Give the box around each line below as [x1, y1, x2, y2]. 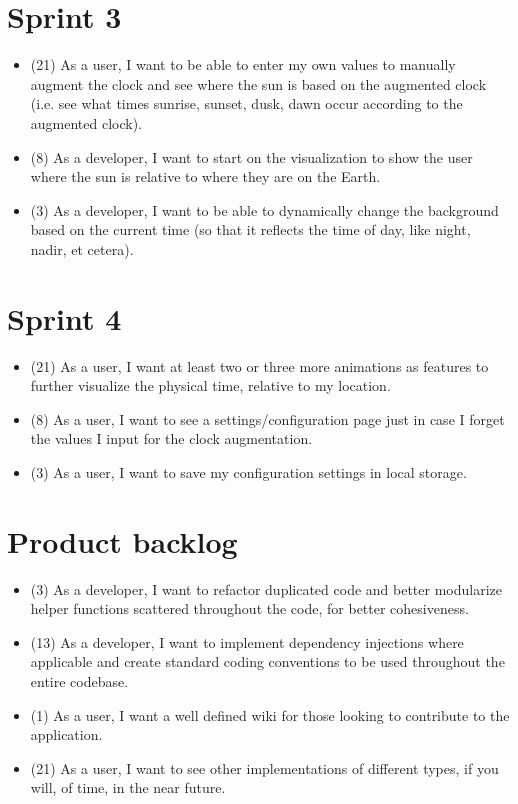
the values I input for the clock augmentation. [30, 428, 313, 449]
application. [30, 724, 103, 745]
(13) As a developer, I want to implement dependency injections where [30, 631, 464, 652]
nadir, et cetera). [30, 238, 134, 259]
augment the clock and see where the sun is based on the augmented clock [30, 73, 487, 94]
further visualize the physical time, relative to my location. [30, 375, 391, 396]
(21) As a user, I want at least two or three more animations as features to [30, 355, 489, 376]
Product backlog [7, 520, 238, 561]
